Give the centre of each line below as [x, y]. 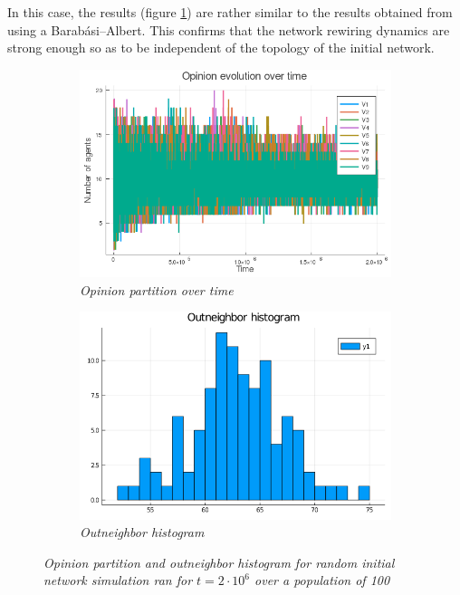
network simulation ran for [118, 580]
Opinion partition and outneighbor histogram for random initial [219, 562]
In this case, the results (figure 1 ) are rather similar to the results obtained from [230, 12]
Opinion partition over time [157, 289]
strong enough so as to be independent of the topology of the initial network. [221, 48]
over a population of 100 [322, 580]
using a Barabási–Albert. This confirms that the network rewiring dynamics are [229, 29]
